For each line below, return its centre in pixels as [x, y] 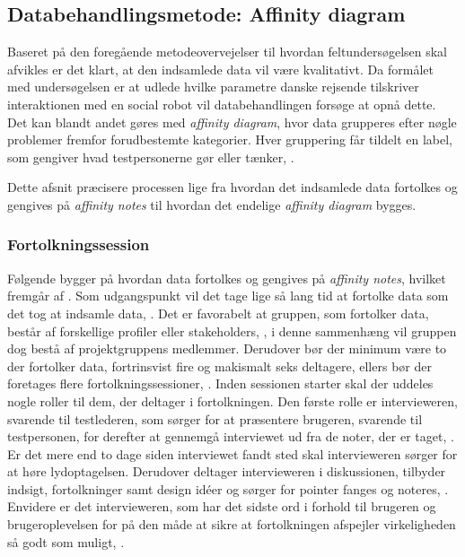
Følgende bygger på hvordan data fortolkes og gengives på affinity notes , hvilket [227, 278]
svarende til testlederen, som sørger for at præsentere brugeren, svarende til [215, 418]
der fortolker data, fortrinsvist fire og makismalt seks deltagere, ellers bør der [219, 366]
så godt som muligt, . [66, 541]
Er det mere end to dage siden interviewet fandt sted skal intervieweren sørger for [232, 453]
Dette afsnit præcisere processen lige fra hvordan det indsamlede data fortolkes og [232, 187]
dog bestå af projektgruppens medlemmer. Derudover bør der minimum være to [227, 348]
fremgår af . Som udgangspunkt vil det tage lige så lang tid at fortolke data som [228, 296]
